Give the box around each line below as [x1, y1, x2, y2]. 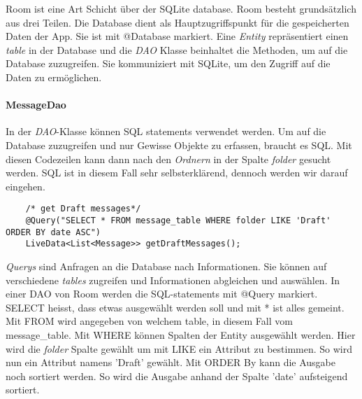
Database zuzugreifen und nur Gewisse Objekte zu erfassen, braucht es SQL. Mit [6, 137, 352, 152]
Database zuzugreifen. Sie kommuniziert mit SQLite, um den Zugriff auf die [6, 56, 331, 71]
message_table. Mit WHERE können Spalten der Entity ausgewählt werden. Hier [6, 327, 356, 342]
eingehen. [6, 178, 45, 193]
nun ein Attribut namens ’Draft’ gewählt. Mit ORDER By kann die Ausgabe [6, 355, 335, 370]
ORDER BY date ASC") [6, 227, 101, 237]
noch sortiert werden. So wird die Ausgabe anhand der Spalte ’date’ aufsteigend [6, 368, 348, 383]
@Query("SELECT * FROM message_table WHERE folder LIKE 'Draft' [25, 215, 331, 225]
